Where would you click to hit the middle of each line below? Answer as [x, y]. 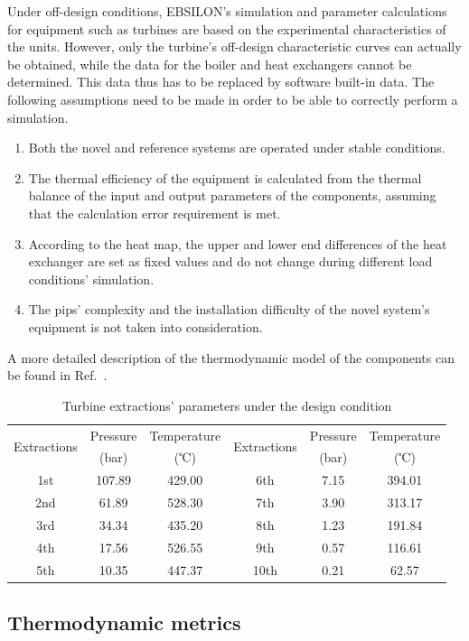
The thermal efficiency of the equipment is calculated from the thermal [225, 177]
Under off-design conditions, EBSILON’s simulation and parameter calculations [227, 11]
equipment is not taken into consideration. [145, 326]
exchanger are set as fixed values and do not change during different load [230, 261]
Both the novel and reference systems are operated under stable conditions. [237, 148]
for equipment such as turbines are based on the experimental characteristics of [227, 28]
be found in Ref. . [57, 375]
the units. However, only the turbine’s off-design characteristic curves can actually [234, 46]
